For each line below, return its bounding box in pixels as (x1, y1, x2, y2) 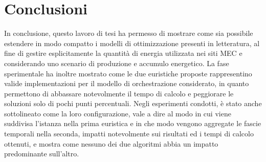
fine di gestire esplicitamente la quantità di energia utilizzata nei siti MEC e (4, 48, 242, 58)
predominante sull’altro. (4, 148, 79, 159)
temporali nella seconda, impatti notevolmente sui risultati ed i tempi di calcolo (4, 128, 254, 139)
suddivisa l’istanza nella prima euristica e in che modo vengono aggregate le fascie (4, 118, 261, 129)
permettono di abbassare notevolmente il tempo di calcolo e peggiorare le (4, 88, 234, 98)
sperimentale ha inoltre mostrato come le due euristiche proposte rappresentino (4, 68, 252, 78)
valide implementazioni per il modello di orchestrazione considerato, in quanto (4, 78, 249, 89)
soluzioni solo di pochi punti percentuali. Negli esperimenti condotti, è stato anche (4, 98, 262, 109)
